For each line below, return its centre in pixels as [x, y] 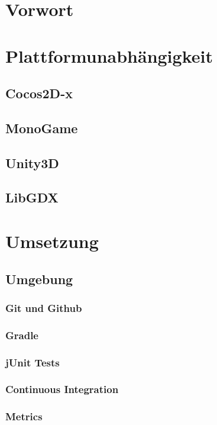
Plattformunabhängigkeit [109, 55]
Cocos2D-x [39, 93]
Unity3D [32, 162]
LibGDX [32, 197]
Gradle [22, 335]
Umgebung [39, 278]
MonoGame [42, 128]
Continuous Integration [62, 389]
